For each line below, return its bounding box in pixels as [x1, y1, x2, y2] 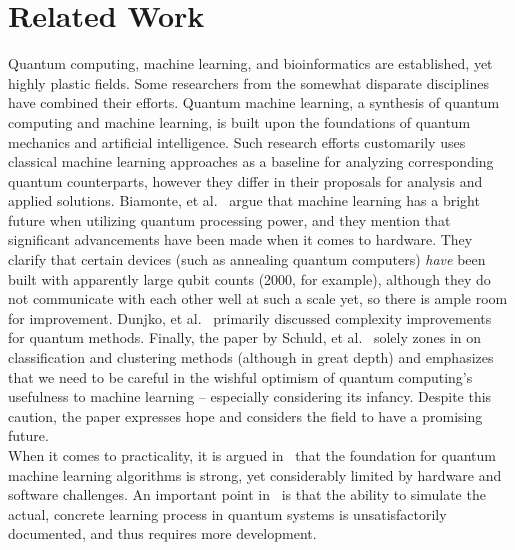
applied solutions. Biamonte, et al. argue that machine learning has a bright [8, 190, 480, 211]
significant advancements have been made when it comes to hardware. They [8, 229, 473, 250]
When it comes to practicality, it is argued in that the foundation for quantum [8, 445, 496, 465]
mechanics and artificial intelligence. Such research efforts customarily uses [8, 131, 466, 152]
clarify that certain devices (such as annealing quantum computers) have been [8, 249, 486, 270]
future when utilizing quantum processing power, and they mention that [8, 209, 451, 230]
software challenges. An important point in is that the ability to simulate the [8, 484, 486, 505]
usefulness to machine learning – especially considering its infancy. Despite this [8, 386, 492, 407]
